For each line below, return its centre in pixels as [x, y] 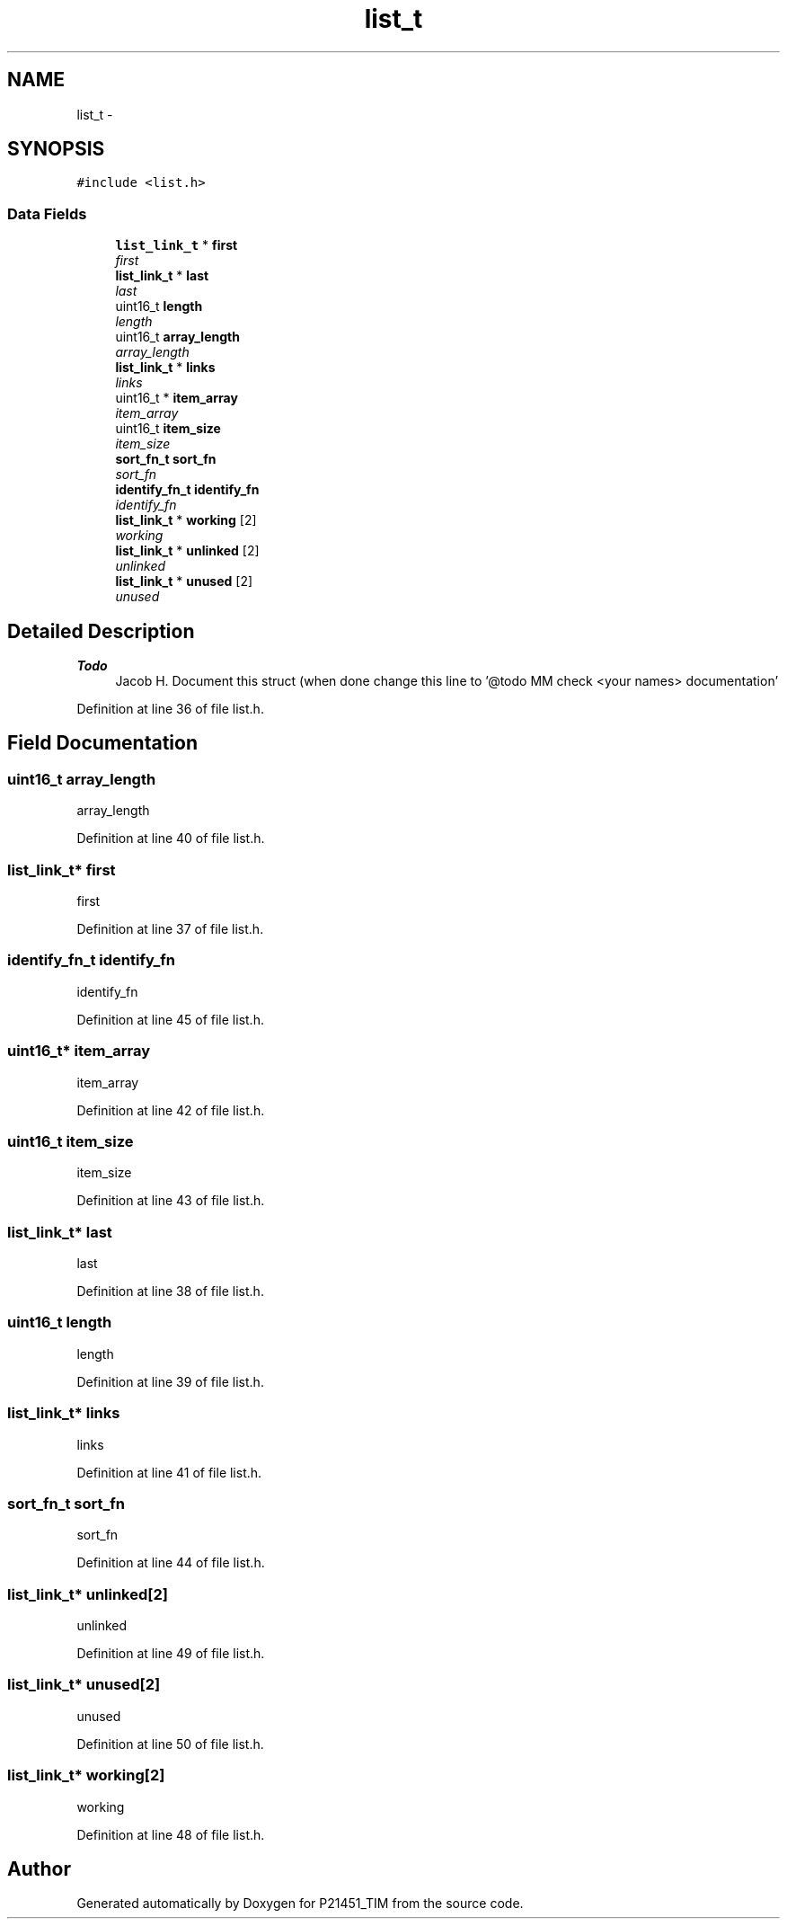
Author [39, 1868]
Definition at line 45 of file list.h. [170, 1019]
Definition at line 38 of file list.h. [170, 1291]
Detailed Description [101, 631]
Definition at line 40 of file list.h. [171, 839]
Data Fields [47, 213]
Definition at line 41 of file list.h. [169, 1472]
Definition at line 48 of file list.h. [171, 1834]
